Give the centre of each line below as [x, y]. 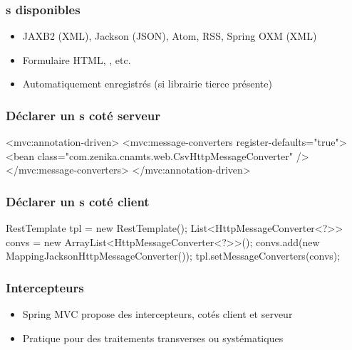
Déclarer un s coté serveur [83, 115]
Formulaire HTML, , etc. [77, 59]
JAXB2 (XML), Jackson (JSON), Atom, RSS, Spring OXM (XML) [170, 36]
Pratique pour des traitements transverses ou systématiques [153, 338]
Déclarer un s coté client [78, 201]
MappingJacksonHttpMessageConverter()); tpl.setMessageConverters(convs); [173, 256]
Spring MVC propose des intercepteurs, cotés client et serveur [157, 314]
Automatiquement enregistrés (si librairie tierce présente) [147, 84]
